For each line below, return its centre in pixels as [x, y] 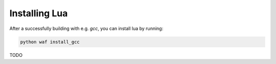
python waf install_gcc [50, 42]
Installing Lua [39, 13]
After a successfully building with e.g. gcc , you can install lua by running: [86, 28]
